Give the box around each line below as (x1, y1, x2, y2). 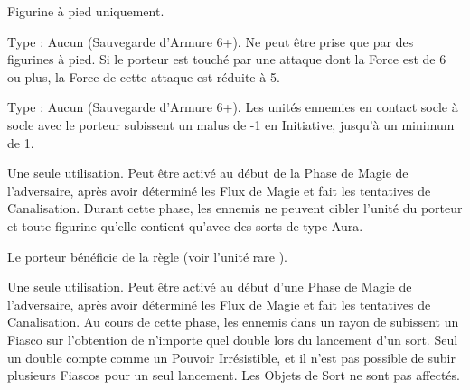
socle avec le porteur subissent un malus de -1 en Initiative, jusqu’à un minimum (7, 115, 455, 134)
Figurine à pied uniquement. (7, 2, 164, 20)
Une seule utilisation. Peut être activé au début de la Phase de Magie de (7, 163, 409, 182)
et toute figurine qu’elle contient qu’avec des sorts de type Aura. (7, 216, 363, 235)
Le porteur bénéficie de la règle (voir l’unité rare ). (7, 246, 287, 265)
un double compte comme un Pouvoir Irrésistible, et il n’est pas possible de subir (7, 348, 456, 367)
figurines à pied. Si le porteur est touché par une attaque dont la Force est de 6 (7, 50, 446, 69)
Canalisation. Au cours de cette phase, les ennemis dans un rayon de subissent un (7, 312, 459, 331)
